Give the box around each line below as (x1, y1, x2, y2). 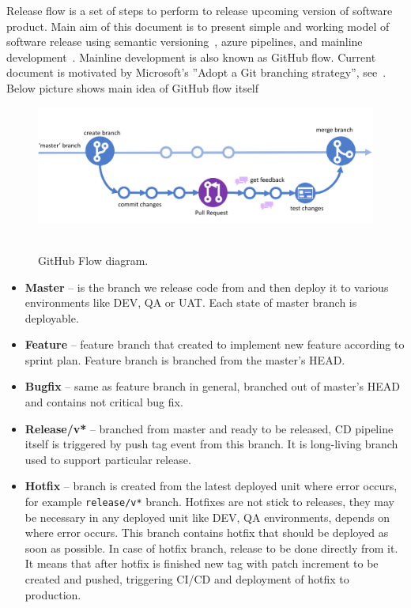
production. (25, 586, 81, 602)
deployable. (25, 309, 79, 326)
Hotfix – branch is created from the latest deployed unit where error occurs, (25, 478, 398, 494)
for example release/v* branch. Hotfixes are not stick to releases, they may (25, 493, 394, 510)
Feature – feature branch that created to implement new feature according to (25, 336, 405, 353)
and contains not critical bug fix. (25, 394, 183, 410)
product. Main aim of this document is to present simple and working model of (6, 17, 390, 34)
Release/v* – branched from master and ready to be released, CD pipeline (25, 420, 394, 436)
